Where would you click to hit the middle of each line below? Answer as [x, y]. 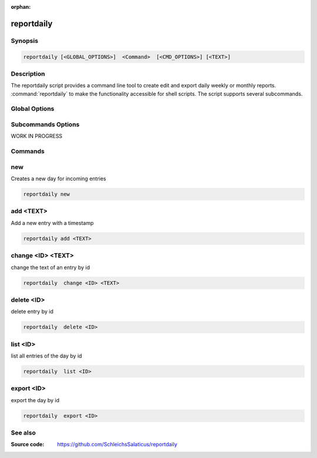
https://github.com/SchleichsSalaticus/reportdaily [117, 444]
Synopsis [24, 41]
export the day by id [35, 400]
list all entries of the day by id [46, 356]
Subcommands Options [45, 124]
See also [23, 433]
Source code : [28, 444]
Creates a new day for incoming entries [59, 179]
